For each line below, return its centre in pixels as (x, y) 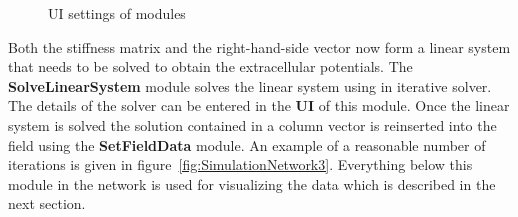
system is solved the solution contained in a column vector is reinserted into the (252, 124)
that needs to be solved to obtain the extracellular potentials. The (210, 66)
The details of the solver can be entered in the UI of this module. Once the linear (259, 105)
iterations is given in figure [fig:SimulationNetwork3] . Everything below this (240, 164)
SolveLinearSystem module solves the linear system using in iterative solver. (250, 85)
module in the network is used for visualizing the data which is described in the (252, 183)
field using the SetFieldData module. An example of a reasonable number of (247, 144)
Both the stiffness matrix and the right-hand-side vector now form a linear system (259, 46)
